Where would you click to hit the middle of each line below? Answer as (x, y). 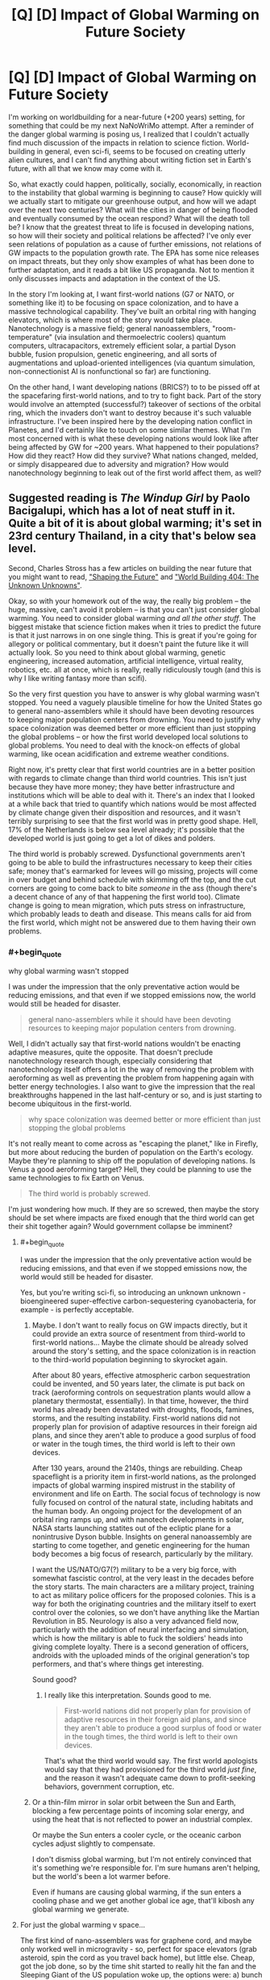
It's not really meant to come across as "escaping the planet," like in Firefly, (133, 1143)
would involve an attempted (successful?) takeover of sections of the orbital (135, 404)
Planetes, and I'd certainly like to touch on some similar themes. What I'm (130, 430)
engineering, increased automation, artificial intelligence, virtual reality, (126, 661)
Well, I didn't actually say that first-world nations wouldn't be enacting (125, 1044)
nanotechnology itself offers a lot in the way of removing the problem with (131, 1070)
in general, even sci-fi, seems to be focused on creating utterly (141, 151)
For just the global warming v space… (83, 1925)
